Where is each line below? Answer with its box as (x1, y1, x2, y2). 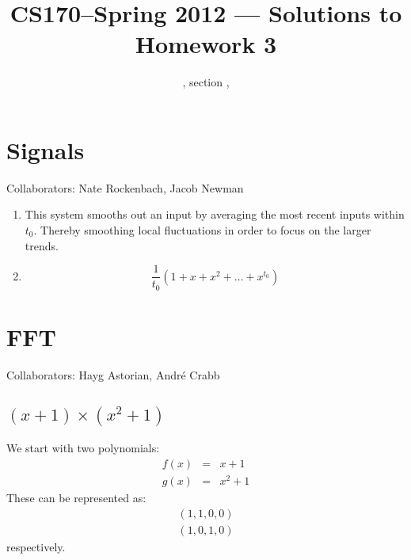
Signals (6, 133, 85, 166)
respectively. (6, 538, 66, 554)
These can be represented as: (6, 490, 147, 505)
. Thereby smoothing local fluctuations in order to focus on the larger (33, 222, 371, 238)
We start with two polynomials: (6, 440, 160, 456)
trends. (25, 237, 59, 253)
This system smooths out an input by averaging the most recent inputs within (25, 206, 405, 223)
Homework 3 (135, 28, 277, 60)
